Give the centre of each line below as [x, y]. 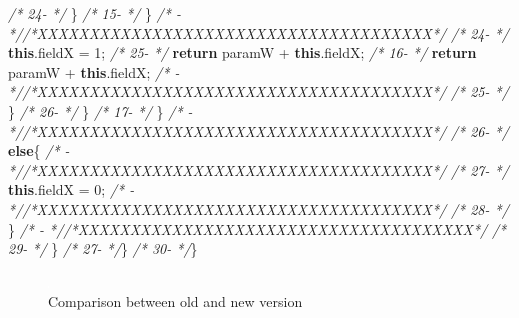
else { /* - [39, 150]
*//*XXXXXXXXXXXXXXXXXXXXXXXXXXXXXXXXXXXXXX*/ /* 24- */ [258, 32]
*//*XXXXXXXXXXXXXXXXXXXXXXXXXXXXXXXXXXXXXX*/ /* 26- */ [258, 130]
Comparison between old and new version [175, 301]
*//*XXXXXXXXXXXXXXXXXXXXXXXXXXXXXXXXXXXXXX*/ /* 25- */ [258, 91]
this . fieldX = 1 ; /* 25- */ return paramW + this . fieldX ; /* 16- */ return [242, 52]
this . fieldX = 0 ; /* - [71, 189]
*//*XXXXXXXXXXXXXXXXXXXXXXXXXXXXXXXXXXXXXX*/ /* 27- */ [258, 169]
